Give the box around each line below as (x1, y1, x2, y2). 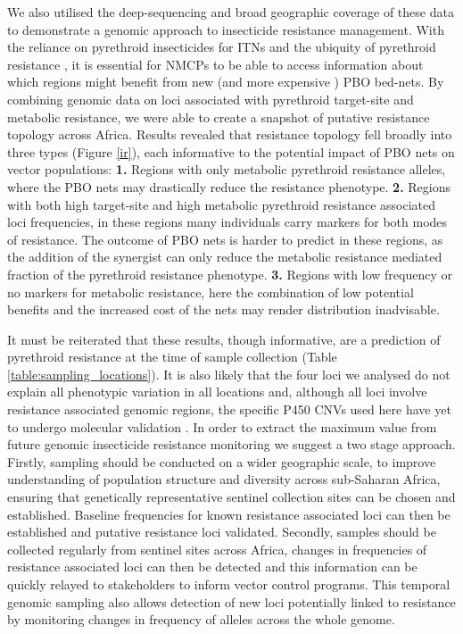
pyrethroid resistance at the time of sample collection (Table (7, 347, 337, 366)
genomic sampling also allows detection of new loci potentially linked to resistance (7, 592, 456, 611)
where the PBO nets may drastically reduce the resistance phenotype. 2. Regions (7, 177, 451, 196)
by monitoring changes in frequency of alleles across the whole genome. (7, 610, 395, 629)
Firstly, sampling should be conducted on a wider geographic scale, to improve (7, 452, 436, 471)
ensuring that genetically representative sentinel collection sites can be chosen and (7, 488, 456, 506)
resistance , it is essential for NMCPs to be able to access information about (7, 54, 424, 73)
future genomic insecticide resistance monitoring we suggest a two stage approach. (7, 435, 456, 454)
